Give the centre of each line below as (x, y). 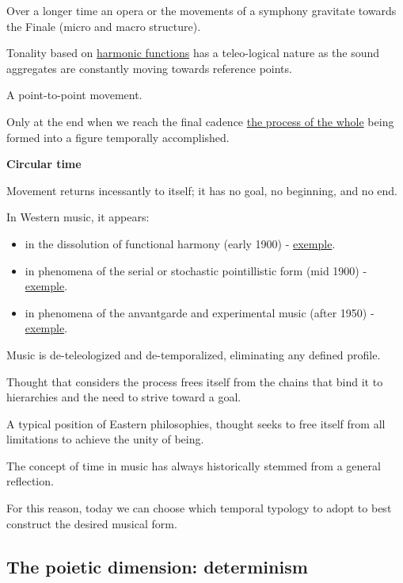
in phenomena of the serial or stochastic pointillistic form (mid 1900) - (196, 270)
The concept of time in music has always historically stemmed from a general (194, 465)
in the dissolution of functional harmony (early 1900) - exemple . (180, 243)
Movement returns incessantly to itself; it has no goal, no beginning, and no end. (202, 190)
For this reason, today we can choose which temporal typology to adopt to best (199, 508)
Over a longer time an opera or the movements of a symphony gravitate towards (201, 10)
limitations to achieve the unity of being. (105, 439)
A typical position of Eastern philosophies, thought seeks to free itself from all (196, 423)
